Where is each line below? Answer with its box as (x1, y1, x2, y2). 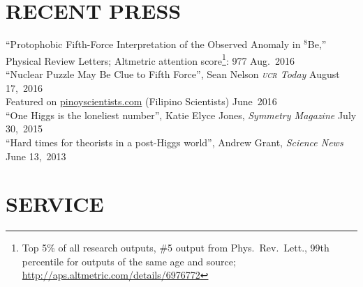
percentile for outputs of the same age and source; (22, 254, 236, 268)
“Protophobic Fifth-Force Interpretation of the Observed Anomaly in (6, 37, 301, 52)
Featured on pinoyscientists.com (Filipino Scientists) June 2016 (6, 94, 277, 109)
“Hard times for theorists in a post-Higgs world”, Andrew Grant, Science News (6, 134, 343, 149)
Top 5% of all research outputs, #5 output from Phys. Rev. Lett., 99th (22, 240, 329, 255)
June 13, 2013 (6, 148, 66, 163)
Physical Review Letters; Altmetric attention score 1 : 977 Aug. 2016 (6, 51, 295, 68)
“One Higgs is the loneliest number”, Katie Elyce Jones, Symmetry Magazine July (6, 107, 357, 122)
